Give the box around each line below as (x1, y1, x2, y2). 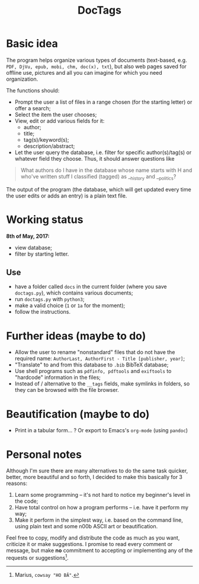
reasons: (6, 480, 28, 487)
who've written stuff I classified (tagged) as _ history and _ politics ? (20, 173, 176, 181)
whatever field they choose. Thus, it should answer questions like (14, 155, 175, 162)
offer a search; (14, 104, 51, 111)
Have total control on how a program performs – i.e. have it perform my (14, 504, 188, 511)
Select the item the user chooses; (14, 111, 97, 118)
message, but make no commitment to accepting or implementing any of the (6, 547, 193, 554)
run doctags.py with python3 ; (14, 296, 85, 303)
